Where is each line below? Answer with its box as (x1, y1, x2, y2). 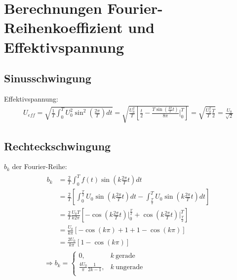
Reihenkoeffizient (4, 17, 123, 37)
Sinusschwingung (4, 70, 91, 86)
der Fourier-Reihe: (12, 161, 67, 172)
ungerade (116, 263, 143, 271)
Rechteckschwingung (4, 138, 111, 153)
